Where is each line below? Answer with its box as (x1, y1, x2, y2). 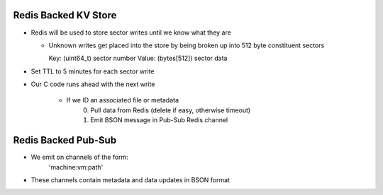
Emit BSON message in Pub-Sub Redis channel (90, 116, 228, 124)
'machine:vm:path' (48, 162, 104, 171)
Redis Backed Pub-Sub (13, 134, 117, 146)
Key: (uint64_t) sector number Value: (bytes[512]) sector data (48, 54, 228, 63)
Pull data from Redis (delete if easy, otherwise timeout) (90, 106, 251, 114)
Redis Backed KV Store (13, 9, 117, 21)
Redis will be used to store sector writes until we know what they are (30, 28, 232, 37)
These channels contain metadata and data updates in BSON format (30, 175, 231, 184)
